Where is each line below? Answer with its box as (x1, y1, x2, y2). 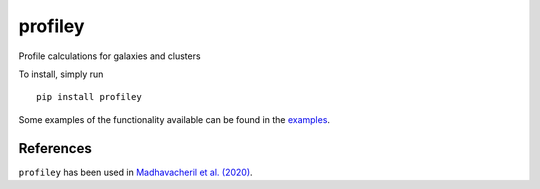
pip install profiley (36, 91, 142, 103)
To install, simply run (18, 68, 104, 80)
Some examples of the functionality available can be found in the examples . (18, 113, 330, 125)
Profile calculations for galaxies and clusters (18, 50, 201, 62)
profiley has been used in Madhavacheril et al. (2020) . (18, 166, 254, 178)
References (18, 140, 92, 157)
